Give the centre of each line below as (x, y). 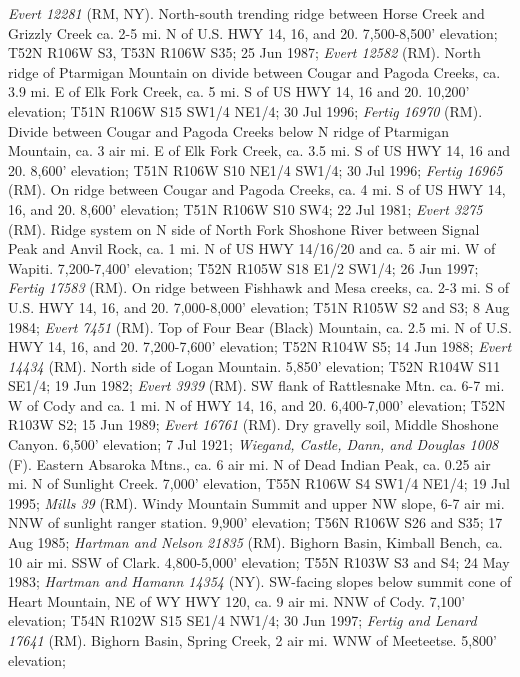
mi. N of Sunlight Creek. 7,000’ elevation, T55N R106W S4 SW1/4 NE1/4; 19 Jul (259, 483)
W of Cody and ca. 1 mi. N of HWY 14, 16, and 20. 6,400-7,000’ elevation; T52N (257, 404)
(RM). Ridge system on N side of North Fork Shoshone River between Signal (244, 228)
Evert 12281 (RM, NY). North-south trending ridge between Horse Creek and (246, 13)
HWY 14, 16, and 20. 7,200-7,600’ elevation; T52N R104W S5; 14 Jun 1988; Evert (260, 346)
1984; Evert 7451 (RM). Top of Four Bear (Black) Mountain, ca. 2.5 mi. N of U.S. (260, 326)
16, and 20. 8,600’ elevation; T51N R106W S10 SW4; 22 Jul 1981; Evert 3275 (245, 208)
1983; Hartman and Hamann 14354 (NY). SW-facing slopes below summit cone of (260, 581)
